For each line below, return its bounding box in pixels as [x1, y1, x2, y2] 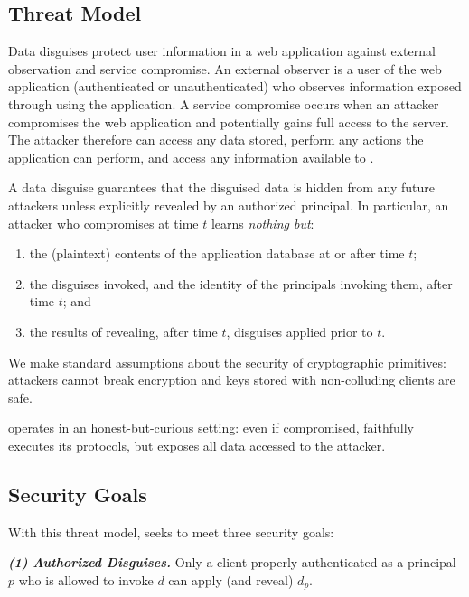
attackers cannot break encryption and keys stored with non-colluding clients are [8, 370, 455, 389]
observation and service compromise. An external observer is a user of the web [8, 59, 442, 78]
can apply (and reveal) [168, 570, 294, 589]
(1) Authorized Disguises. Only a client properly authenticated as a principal [8, 553, 456, 572]
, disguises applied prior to [226, 322, 373, 340]
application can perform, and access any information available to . [8, 147, 374, 166]
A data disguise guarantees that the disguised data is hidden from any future [8, 178, 435, 197]
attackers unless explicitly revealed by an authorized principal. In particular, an [8, 195, 449, 214]
